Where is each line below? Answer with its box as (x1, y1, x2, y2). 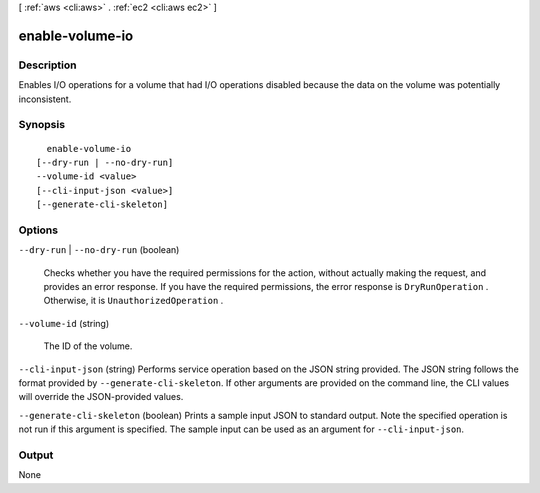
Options (18, 223, 59, 237)
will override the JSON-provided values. (18, 391, 184, 403)
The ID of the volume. (43, 340, 133, 352)
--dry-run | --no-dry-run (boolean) (18, 244, 180, 256)
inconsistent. (18, 93, 72, 105)
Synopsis (18, 118, 65, 132)
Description (18, 58, 77, 72)
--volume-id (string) (18, 317, 110, 329)
